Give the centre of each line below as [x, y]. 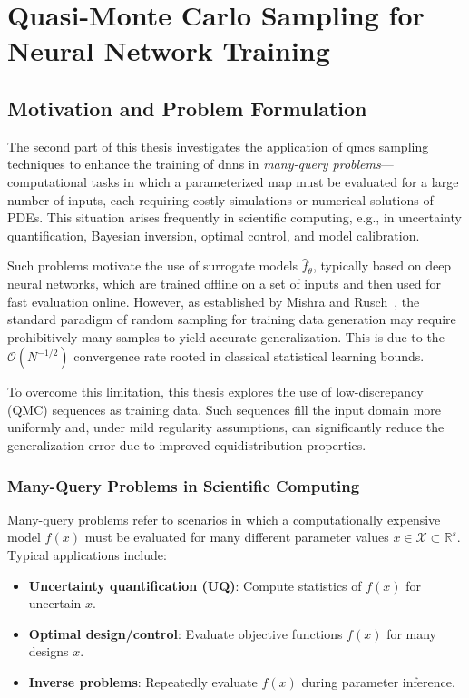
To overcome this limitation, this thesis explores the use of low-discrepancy [215, 392]
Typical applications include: [87, 555]
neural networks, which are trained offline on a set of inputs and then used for [225, 283]
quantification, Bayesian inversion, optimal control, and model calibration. [214, 235]
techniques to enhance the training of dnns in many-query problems [194, 164]
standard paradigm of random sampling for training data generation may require [232, 319]
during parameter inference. [378, 682]
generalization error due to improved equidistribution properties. [187, 445]
